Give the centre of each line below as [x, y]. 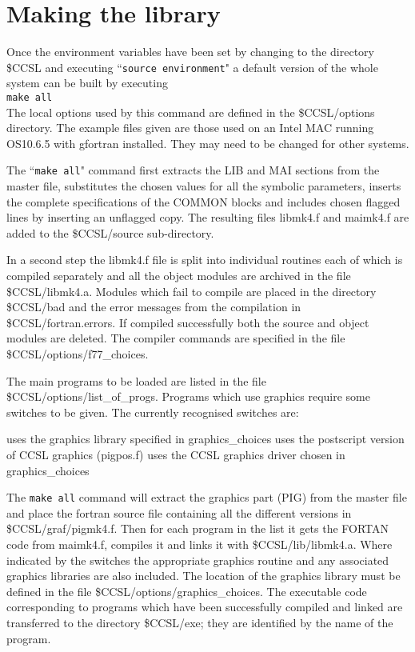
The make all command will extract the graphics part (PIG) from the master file [207, 497]
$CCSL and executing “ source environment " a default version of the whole [192, 67]
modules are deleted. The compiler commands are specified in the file [176, 338]
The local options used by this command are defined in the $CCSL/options [191, 112]
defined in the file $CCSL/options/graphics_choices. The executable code [187, 591]
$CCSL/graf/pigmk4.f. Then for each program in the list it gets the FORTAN [198, 528]
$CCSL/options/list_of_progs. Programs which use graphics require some [188, 396]
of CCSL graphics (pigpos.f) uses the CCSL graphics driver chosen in [176, 454]
